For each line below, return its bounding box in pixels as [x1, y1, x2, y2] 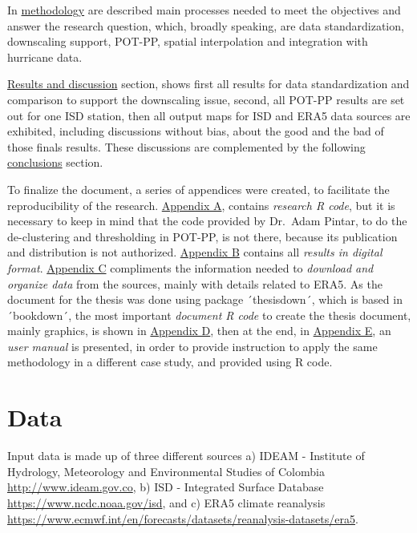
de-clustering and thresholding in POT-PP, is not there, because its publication [7, 228, 398, 244]
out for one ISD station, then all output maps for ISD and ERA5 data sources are [7, 107, 411, 123]
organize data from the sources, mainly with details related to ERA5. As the [7, 275, 383, 292]
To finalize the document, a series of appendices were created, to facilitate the [7, 180, 390, 197]
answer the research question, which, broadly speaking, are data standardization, [7, 17, 404, 34]
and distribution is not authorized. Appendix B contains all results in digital [7, 244, 383, 260]
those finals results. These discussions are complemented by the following [7, 138, 366, 155]
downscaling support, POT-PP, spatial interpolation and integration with [7, 33, 368, 50]
